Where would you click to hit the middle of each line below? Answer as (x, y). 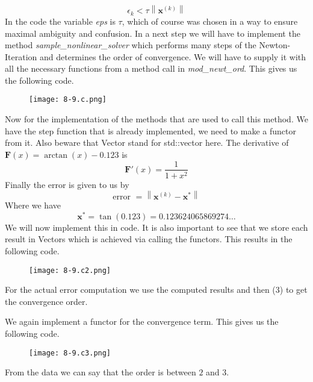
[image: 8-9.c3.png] (70, 353)
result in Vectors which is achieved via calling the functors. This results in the (149, 239)
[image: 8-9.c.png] (68, 100)
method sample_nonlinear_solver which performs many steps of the (131, 45)
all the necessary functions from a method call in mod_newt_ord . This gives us (151, 68)
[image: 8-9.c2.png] (70, 270)
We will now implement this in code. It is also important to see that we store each (156, 227)
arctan (56, 155)
